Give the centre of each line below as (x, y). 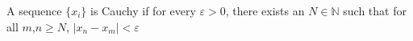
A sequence (34, 10)
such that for (375, 10)
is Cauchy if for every (143, 10)
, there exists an (265, 10)
